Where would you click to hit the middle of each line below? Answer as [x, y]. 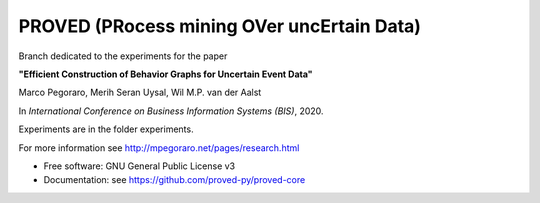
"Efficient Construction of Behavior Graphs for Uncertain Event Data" [166, 74]
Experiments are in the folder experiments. [106, 129]
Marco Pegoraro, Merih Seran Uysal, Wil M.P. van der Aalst [140, 92]
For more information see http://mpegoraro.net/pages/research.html [159, 147]
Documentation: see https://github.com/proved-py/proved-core [174, 180]
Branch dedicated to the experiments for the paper [123, 56]
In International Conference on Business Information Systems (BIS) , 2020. [171, 111]
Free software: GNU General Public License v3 [139, 166]
